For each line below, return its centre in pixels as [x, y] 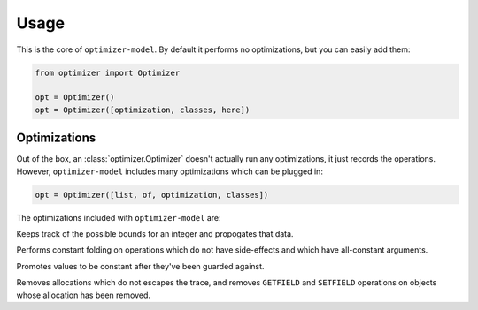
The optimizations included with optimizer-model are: [119, 217]
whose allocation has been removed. [83, 295]
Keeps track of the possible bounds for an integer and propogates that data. [155, 233]
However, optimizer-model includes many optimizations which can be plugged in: [170, 171]
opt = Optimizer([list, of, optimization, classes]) [152, 195]
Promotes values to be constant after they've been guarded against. [140, 266]
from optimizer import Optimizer [108, 72]
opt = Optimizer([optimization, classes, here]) [143, 110]
